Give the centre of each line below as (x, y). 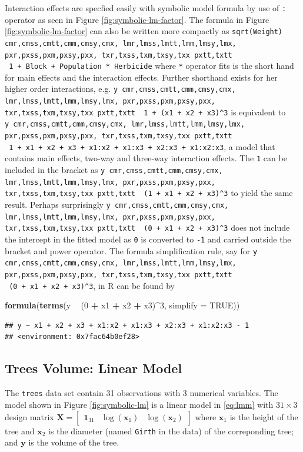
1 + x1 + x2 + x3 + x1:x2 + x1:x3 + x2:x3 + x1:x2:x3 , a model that (142, 146)
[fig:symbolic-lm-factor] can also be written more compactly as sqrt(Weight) (144, 31)
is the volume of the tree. (74, 442)
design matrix (29, 416)
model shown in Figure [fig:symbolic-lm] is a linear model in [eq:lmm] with (139, 404)
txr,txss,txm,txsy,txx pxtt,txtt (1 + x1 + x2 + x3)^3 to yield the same (149, 193)
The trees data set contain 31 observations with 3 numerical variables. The (141, 393)
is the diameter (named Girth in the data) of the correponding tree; (171, 431)
